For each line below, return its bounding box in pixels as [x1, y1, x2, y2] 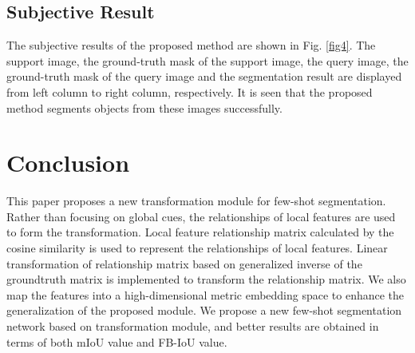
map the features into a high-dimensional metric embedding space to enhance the [6, 286, 405, 303]
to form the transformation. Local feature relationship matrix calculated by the [6, 224, 394, 240]
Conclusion [6, 146, 130, 179]
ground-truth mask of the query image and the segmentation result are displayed [6, 68, 402, 85]
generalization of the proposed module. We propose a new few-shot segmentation [6, 302, 402, 319]
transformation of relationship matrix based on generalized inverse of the [6, 255, 362, 272]
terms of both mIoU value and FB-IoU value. [6, 333, 227, 350]
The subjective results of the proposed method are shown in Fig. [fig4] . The [6, 37, 376, 54]
